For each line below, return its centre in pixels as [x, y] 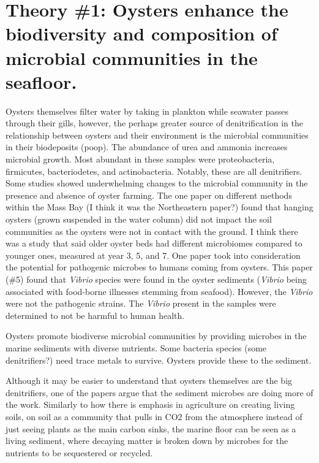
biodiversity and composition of [141, 33]
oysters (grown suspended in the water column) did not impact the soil [139, 219]
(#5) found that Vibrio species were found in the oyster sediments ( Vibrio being [156, 279]
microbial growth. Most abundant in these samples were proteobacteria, [140, 159]
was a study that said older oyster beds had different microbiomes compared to [154, 243]
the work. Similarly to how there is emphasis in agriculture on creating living [150, 404]
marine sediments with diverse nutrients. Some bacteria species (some [136, 347]
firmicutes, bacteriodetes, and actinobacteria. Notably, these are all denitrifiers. [154, 171]
